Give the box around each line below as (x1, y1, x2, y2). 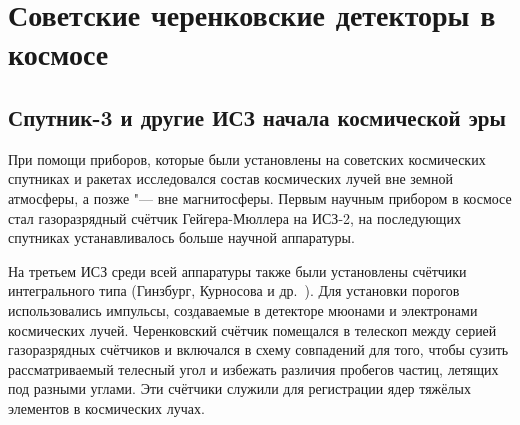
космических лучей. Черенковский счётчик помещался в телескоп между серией (8, 319, 497, 340)
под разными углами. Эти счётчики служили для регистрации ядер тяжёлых (8, 378, 471, 399)
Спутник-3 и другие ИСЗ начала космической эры (8, 101, 506, 132)
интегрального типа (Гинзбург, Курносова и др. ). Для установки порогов (8, 280, 460, 301)
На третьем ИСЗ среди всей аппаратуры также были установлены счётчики (8, 260, 467, 281)
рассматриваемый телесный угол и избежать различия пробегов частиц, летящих (8, 358, 499, 379)
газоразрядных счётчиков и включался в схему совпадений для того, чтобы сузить (8, 339, 509, 360)
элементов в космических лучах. (8, 397, 205, 418)
